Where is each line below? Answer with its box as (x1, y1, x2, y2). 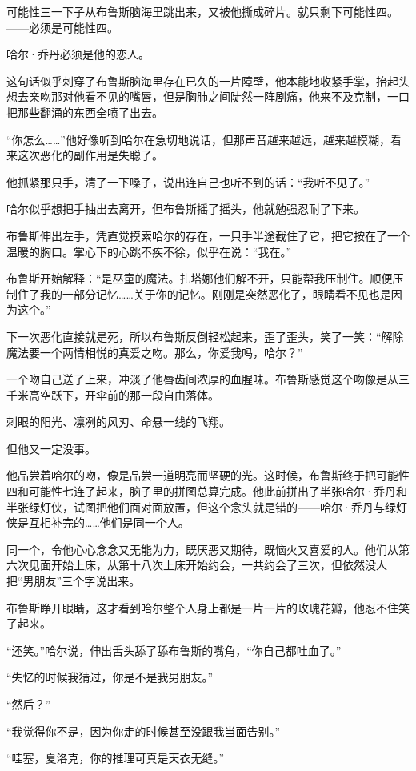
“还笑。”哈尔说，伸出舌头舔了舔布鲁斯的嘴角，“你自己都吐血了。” (6, 641, 342, 658)
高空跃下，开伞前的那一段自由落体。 (28, 386, 219, 403)
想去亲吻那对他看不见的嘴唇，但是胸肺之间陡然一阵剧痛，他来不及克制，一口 (6, 88, 410, 105)
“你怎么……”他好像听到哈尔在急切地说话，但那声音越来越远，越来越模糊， (6, 131, 390, 147)
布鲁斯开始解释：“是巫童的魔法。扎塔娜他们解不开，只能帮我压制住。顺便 (6, 270, 393, 287)
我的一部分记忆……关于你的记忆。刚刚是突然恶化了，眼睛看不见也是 (39, 285, 391, 302)
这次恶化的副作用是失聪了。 (17, 147, 163, 163)
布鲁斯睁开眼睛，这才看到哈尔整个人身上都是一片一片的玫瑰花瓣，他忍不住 (6, 599, 398, 616)
